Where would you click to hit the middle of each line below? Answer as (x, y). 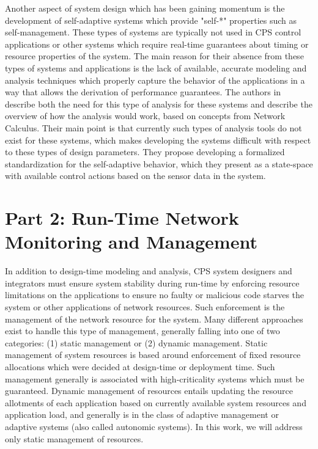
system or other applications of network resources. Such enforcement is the (145, 307)
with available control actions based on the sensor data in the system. (135, 176)
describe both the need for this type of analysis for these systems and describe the (159, 104)
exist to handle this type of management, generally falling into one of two (142, 331)
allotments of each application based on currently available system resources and (156, 402)
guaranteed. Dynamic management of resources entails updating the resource (149, 391)
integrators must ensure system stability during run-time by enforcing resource (152, 283)
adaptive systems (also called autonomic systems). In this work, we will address (154, 426)
